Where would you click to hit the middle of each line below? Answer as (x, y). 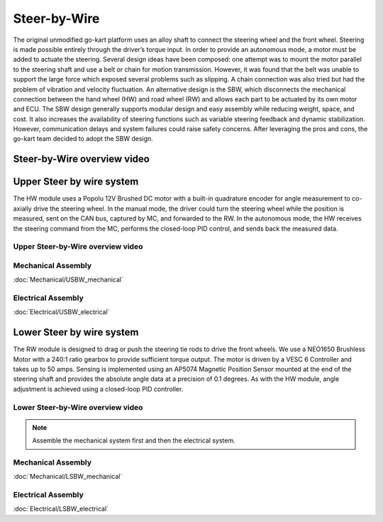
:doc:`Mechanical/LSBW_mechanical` (68, 477)
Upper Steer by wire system (76, 182)
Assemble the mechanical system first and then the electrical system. (134, 440)
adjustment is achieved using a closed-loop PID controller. (98, 389)
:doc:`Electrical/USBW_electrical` (61, 312)
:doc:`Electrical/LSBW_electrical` (61, 509)
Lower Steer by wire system (76, 332)
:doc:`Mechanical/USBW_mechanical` (68, 279)
